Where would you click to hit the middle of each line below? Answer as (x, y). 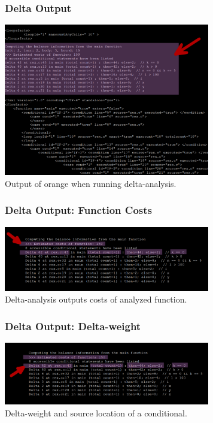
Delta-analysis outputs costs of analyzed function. (96, 299)
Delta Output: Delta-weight (73, 326)
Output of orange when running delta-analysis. (91, 183)
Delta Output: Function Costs (78, 210)
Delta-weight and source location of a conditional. (96, 413)
